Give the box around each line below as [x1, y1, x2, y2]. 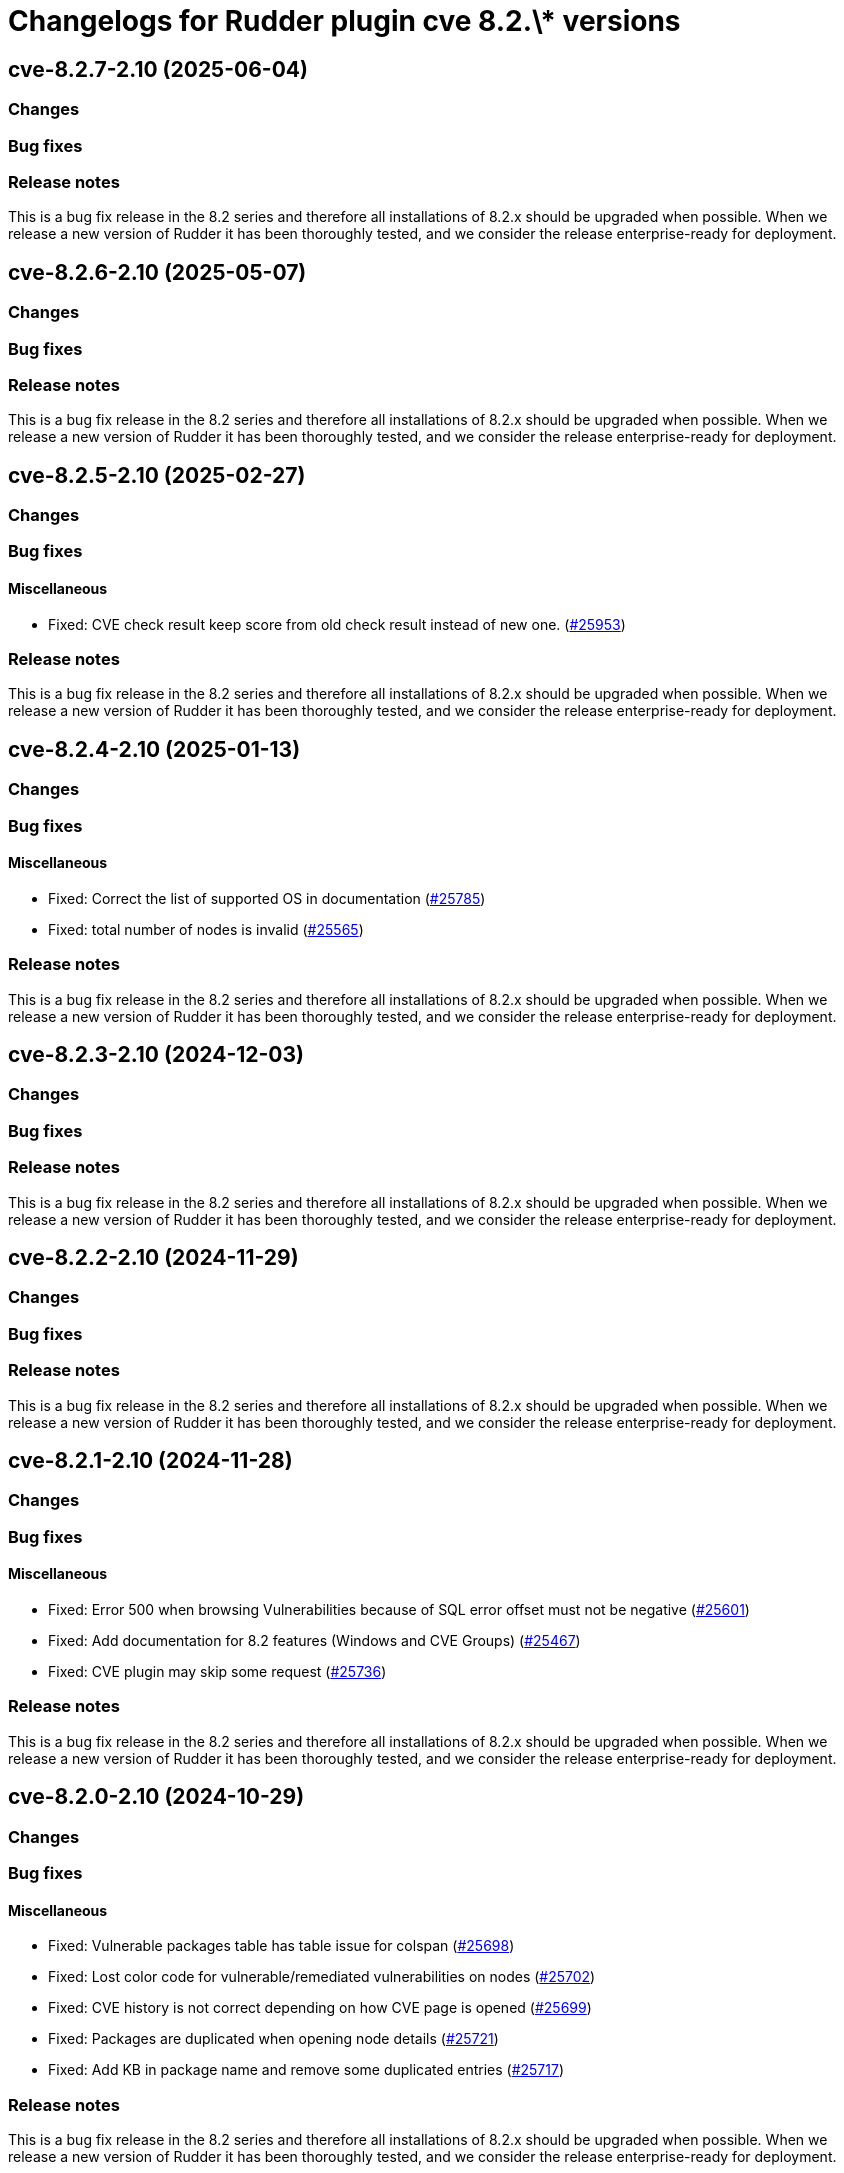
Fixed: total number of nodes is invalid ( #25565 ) [48, 920, 364, 938]
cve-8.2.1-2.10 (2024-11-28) [8, 1448, 293, 1473]
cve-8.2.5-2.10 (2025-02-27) [8, 462, 306, 488]
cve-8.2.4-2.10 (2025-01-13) [8, 736, 301, 762]
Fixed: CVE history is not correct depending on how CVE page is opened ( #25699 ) [48, 1999, 592, 2017]
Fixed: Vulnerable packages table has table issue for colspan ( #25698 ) [48, 1937, 515, 1955]
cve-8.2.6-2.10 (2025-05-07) [8, 259, 307, 285]
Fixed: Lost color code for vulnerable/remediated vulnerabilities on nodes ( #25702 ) [48, 1968, 596, 1986]
